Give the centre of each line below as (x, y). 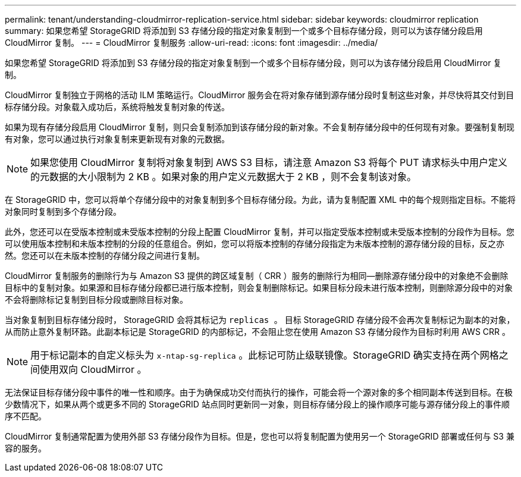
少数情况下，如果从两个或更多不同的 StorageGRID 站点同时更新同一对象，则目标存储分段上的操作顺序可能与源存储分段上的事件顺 (257, 404)
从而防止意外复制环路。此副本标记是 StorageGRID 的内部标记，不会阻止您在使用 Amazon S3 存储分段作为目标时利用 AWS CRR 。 (258, 332)
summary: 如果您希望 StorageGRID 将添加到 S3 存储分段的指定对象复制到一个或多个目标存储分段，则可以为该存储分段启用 (244, 31)
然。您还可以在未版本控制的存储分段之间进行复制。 (105, 255)
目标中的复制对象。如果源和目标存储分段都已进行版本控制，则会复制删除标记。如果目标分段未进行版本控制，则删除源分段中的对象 (259, 288)
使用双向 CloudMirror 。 (93, 369)
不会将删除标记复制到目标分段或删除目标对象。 (96, 299)
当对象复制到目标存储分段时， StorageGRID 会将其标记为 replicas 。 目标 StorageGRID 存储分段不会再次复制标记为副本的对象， (260, 320)
